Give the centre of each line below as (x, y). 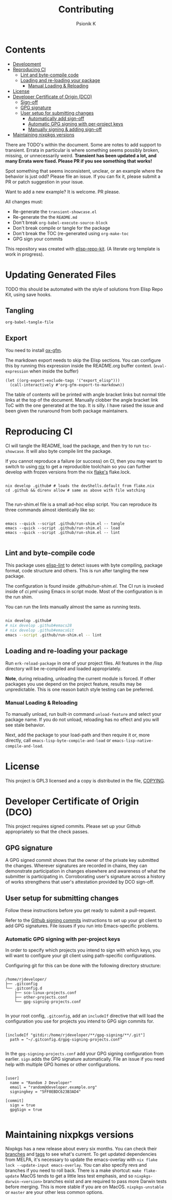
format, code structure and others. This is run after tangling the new (77, 571)
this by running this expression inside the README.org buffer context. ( (80, 366)
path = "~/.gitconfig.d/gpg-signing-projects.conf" (66, 1040)
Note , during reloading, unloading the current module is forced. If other (80, 679)
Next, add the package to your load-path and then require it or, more (78, 735)
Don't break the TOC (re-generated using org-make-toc (71, 233)
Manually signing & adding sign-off (65, 129)
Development (27, 64)
